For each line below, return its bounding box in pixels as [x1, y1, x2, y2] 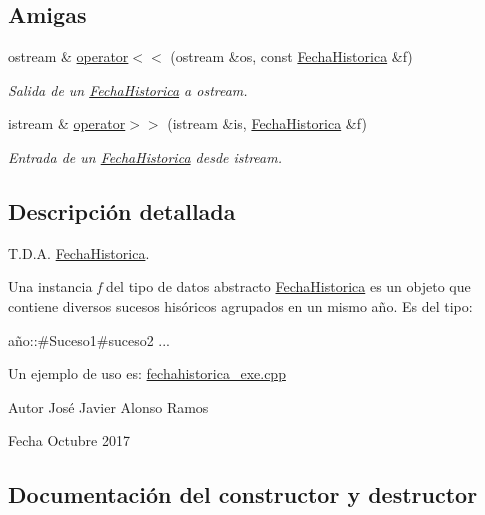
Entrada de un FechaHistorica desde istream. [8, 146, 282, 167]
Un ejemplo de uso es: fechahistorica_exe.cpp [8, 363, 286, 384]
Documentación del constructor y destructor [8, 479, 478, 510]
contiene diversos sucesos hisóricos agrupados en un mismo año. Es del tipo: [8, 295, 473, 316]
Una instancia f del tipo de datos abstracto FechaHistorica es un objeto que [8, 276, 471, 297]
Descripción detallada [8, 195, 236, 226]
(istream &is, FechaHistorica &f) [167, 113, 367, 134]
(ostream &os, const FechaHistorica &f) [170, 46, 413, 67]
